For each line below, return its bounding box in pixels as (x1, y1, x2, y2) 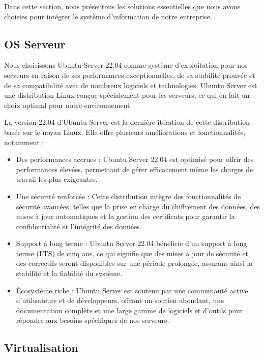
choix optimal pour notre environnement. (4, 99, 132, 110)
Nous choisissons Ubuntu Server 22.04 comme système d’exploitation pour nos (4, 60, 248, 70)
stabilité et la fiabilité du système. (16, 268, 123, 279)
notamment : (4, 136, 44, 147)
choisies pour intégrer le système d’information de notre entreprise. (4, 11, 212, 21)
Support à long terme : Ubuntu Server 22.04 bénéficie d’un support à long (16, 238, 247, 249)
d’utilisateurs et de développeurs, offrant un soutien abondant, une (16, 295, 224, 306)
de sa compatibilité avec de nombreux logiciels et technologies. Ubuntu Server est (4, 79, 257, 90)
